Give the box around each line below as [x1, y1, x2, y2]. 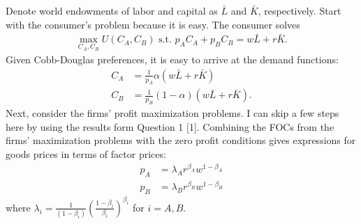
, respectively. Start [258, 3, 341, 17]
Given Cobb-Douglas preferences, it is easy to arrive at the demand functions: [6, 52, 339, 67]
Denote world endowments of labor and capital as [6, 3, 218, 17]
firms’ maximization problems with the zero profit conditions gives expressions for [6, 133, 356, 147]
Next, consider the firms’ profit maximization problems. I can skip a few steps [6, 106, 339, 120]
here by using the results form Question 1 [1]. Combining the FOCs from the [6, 119, 334, 134]
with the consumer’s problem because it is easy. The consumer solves [6, 17, 300, 31]
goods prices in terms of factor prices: [6, 147, 166, 161]
